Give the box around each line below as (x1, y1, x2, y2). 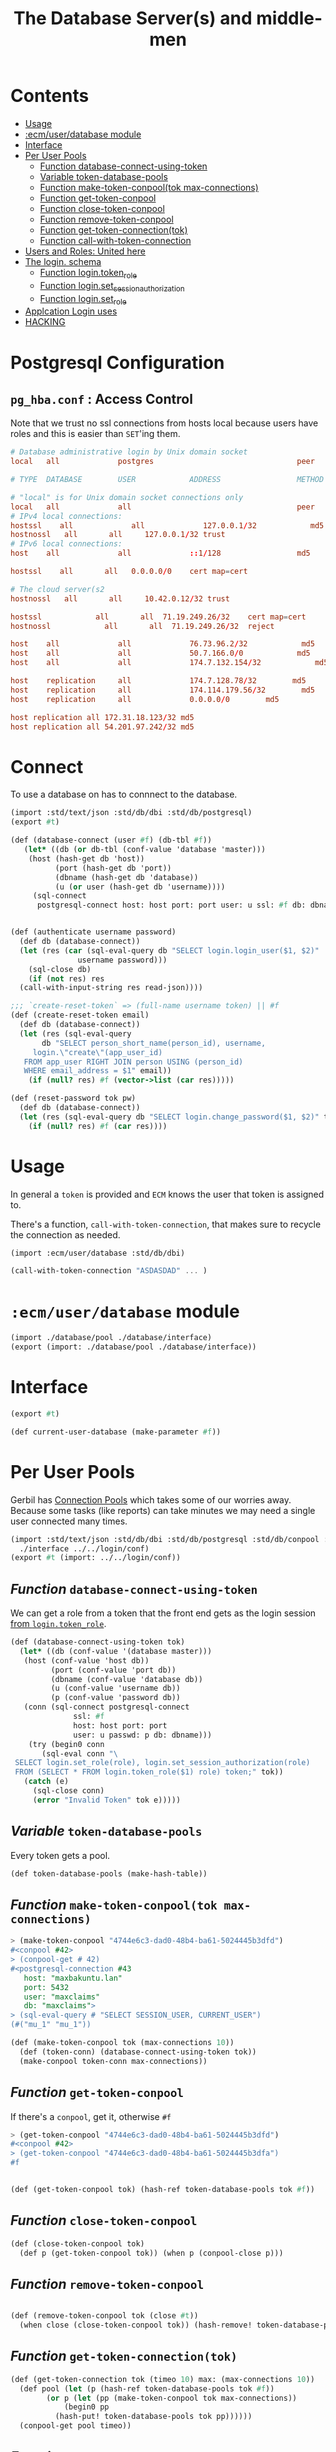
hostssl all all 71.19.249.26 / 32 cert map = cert (10, 612, 307, 622)
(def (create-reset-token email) (10, 1010, 150, 1021)
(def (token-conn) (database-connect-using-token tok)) (19, 2047, 257, 2057)
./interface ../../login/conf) (19, 1543, 150, 1554)
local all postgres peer (10, 457, 315, 467)
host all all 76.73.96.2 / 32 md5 (10, 639, 315, 649)
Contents (10, 85, 90, 107)
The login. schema (24, 255, 102, 267)
